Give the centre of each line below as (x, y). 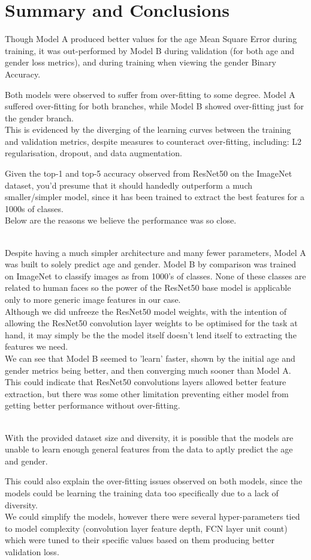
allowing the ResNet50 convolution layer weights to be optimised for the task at (151, 323)
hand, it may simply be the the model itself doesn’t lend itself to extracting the (151, 334)
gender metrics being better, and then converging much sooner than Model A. (148, 370)
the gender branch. (39, 117)
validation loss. (32, 551)
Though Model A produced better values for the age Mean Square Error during (151, 39)
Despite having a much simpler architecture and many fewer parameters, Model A (155, 252)
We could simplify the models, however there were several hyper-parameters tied (153, 516)
